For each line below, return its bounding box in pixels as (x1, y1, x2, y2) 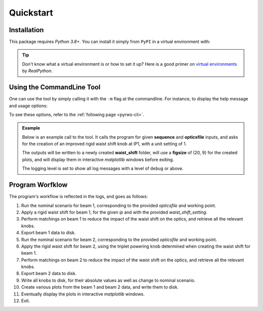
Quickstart (9, 7, 54, 18)
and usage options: (9, 103, 48, 109)
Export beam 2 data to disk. (21, 271, 77, 276)
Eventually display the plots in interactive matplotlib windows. (21, 291, 145, 297)
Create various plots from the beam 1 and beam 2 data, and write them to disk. (21, 284, 179, 290)
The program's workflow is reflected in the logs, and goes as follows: (9, 194, 148, 200)
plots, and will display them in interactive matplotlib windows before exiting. (22, 156, 174, 163)
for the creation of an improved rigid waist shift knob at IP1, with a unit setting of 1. (22, 141, 187, 147)
